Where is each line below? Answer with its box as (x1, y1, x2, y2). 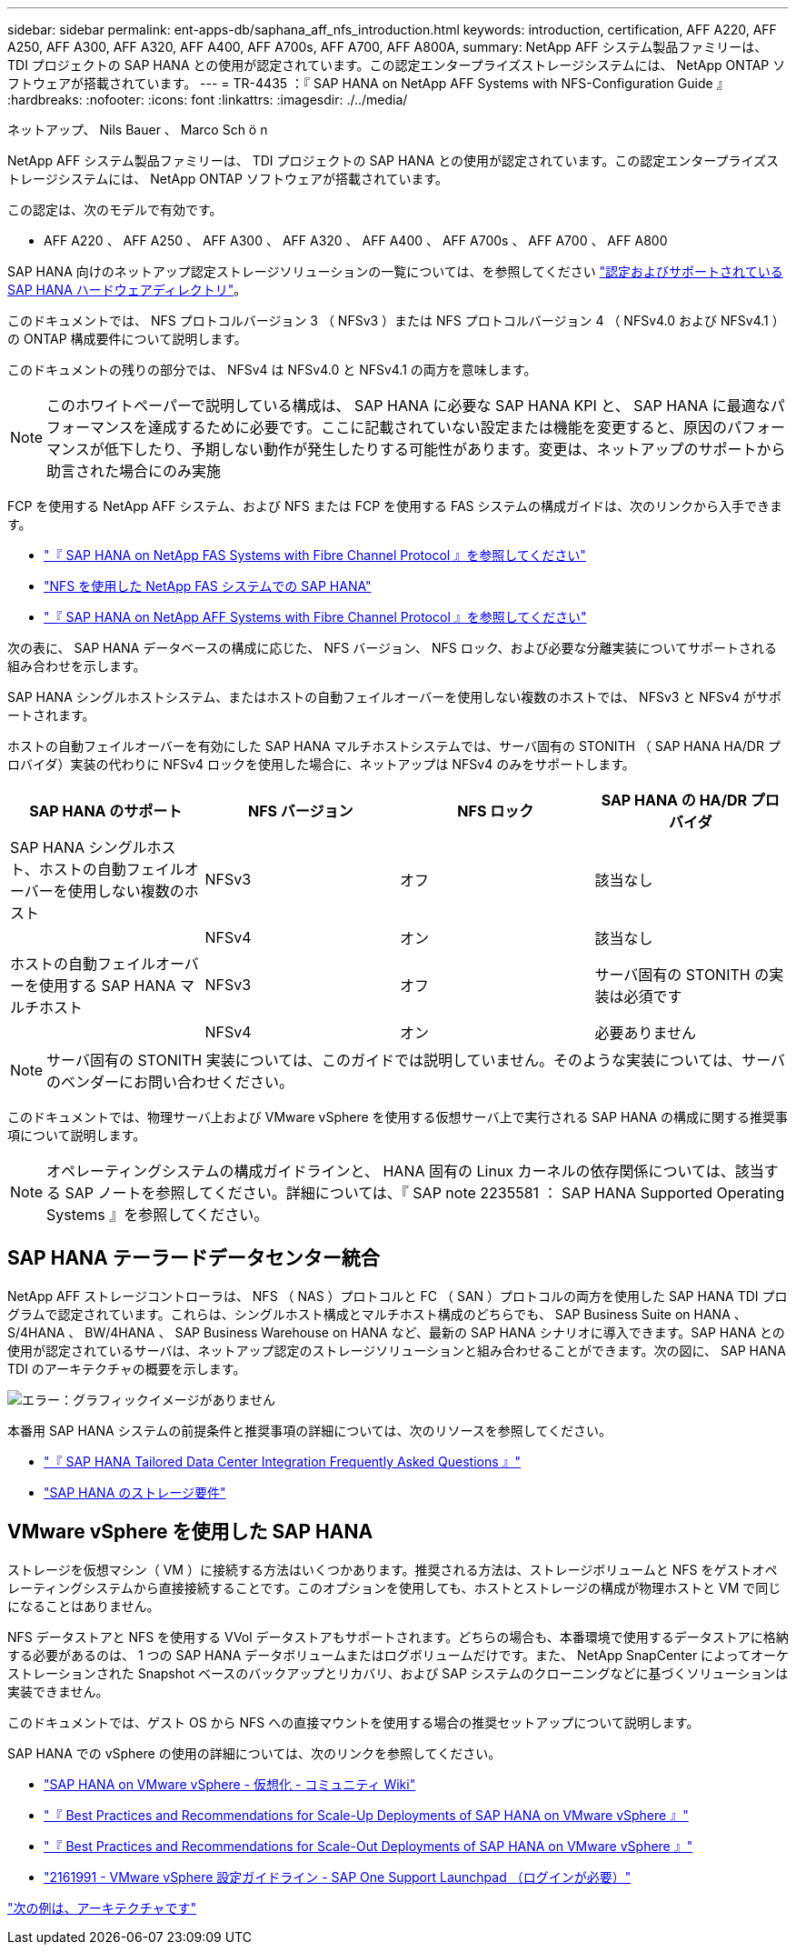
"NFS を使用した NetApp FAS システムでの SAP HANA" (44, 578, 372, 594)
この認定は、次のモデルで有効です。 (7, 202, 223, 217)
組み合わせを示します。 (7, 658, 146, 674)
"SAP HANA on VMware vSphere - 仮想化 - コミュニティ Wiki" (44, 1776, 416, 1792)
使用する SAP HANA (39, 976, 176, 995)
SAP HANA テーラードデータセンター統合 (7, 1246, 380, 1270)
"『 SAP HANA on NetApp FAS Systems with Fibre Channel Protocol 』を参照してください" (44, 547, 586, 563)
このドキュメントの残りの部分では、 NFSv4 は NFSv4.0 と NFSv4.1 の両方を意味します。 (7, 362, 537, 377)
